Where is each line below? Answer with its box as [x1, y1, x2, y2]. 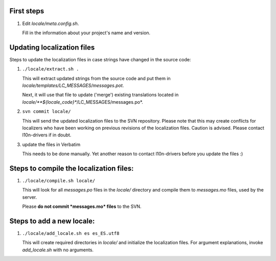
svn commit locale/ [22, 109, 71, 114]
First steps [9, 7, 44, 15]
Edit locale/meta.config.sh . [22, 20, 79, 27]
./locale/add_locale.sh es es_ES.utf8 [22, 230, 120, 236]
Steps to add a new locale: [9, 217, 95, 225]
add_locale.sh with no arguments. [22, 247, 94, 253]
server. [22, 194, 37, 200]
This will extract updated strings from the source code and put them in [22, 75, 171, 81]
